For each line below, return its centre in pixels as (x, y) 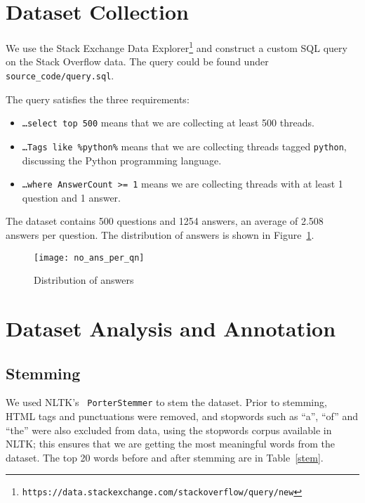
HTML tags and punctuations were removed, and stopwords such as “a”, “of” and (182, 416)
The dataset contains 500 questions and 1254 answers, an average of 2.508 (165, 221)
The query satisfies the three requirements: (98, 99)
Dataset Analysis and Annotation (171, 328)
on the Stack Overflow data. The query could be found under (137, 61)
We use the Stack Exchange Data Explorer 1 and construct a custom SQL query (177, 47)
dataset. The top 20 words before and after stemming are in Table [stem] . (165, 457)
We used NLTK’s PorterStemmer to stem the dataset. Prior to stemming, (166, 402)
